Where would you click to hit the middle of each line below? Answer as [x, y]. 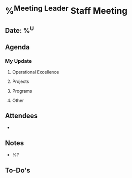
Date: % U [20, 30]
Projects [21, 81]
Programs [22, 91]
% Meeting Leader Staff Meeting [66, 10]
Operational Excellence [36, 72]
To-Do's [18, 170]
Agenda [17, 47]
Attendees [21, 115]
